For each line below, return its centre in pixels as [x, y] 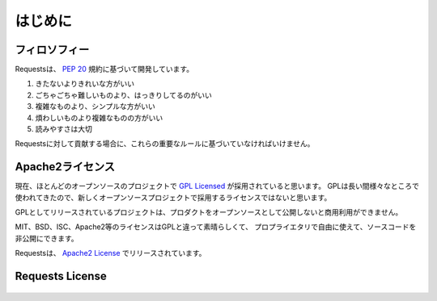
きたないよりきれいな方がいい [85, 84]
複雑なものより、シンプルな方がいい [95, 107]
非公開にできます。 [47, 238]
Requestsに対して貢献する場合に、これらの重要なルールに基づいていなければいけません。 [165, 144]
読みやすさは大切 [64, 129]
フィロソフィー [52, 50]
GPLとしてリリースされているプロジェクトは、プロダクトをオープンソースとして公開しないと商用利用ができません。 [209, 212]
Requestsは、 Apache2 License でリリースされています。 [110, 253]
